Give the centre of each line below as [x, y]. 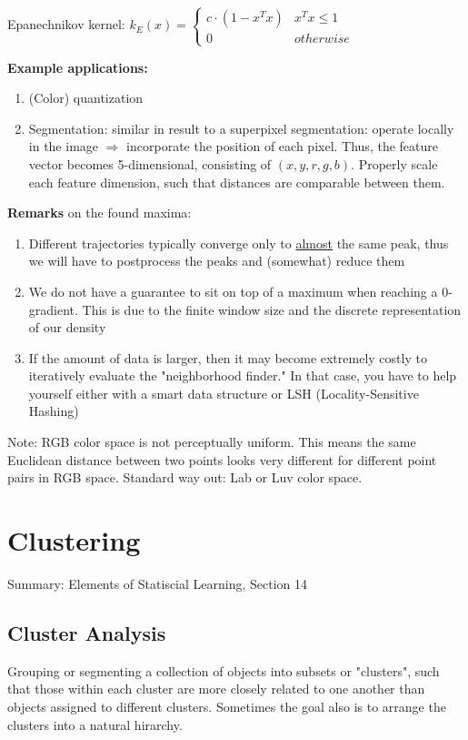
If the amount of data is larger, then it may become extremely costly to [228, 357]
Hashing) [54, 411]
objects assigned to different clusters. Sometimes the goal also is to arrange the [227, 706]
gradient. [53, 309]
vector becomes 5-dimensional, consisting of [150, 163]
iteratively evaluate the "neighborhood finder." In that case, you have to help [243, 375]
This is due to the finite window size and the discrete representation [272, 309]
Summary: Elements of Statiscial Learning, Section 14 [158, 583]
